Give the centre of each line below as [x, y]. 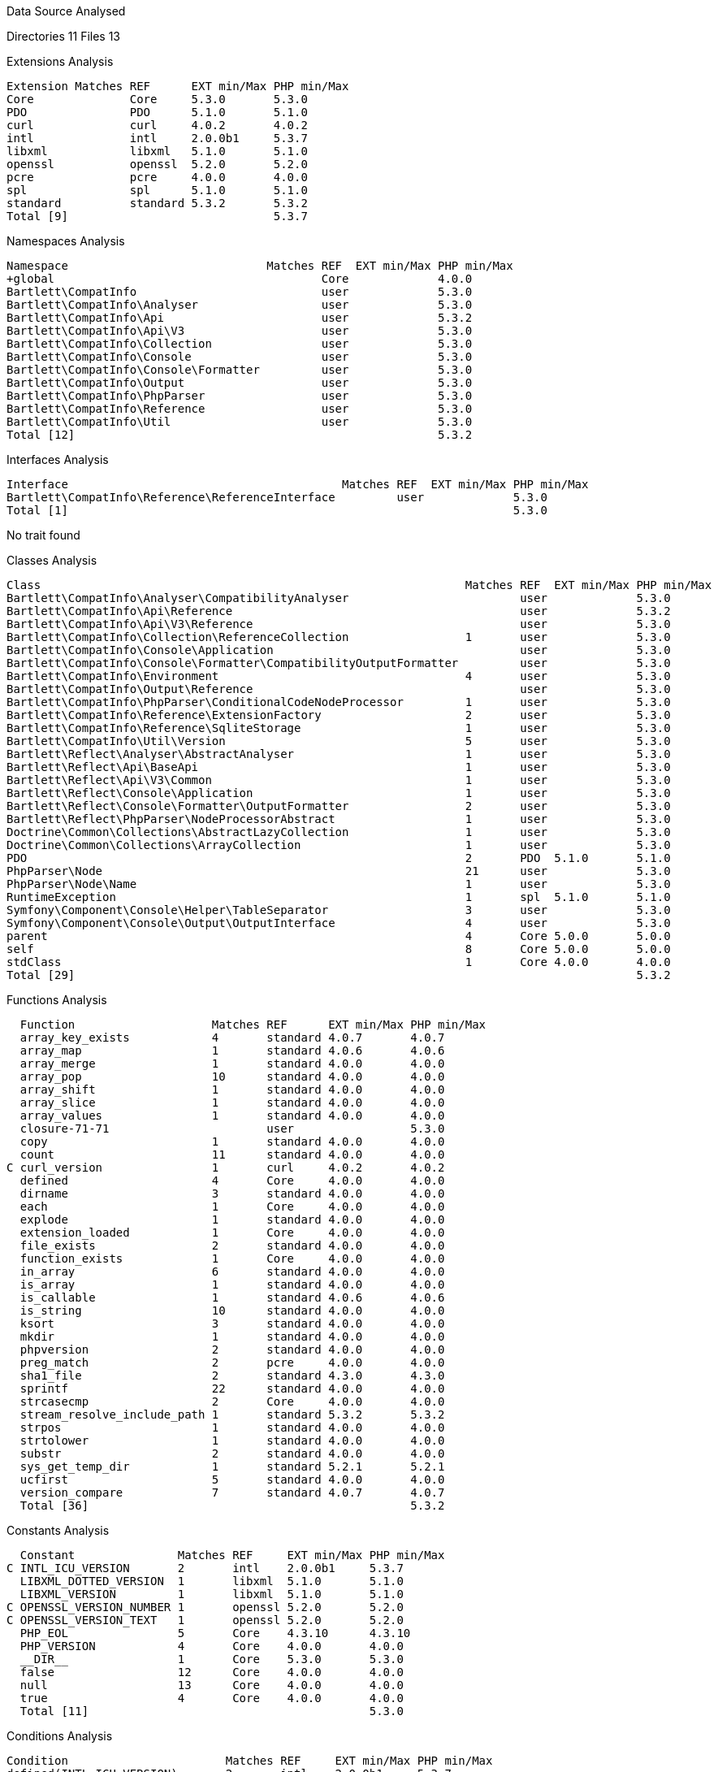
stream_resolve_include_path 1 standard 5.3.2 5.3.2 [232, 1415]
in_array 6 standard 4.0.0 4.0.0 [232, 1272]
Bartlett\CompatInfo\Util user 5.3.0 [240, 422]
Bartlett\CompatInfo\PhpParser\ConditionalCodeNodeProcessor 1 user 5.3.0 [339, 702]
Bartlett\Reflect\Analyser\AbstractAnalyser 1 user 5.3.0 [339, 754]
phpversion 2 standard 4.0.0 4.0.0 [232, 1350]
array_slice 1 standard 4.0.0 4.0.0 [232, 1103]
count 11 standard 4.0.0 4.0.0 [232, 1155]
